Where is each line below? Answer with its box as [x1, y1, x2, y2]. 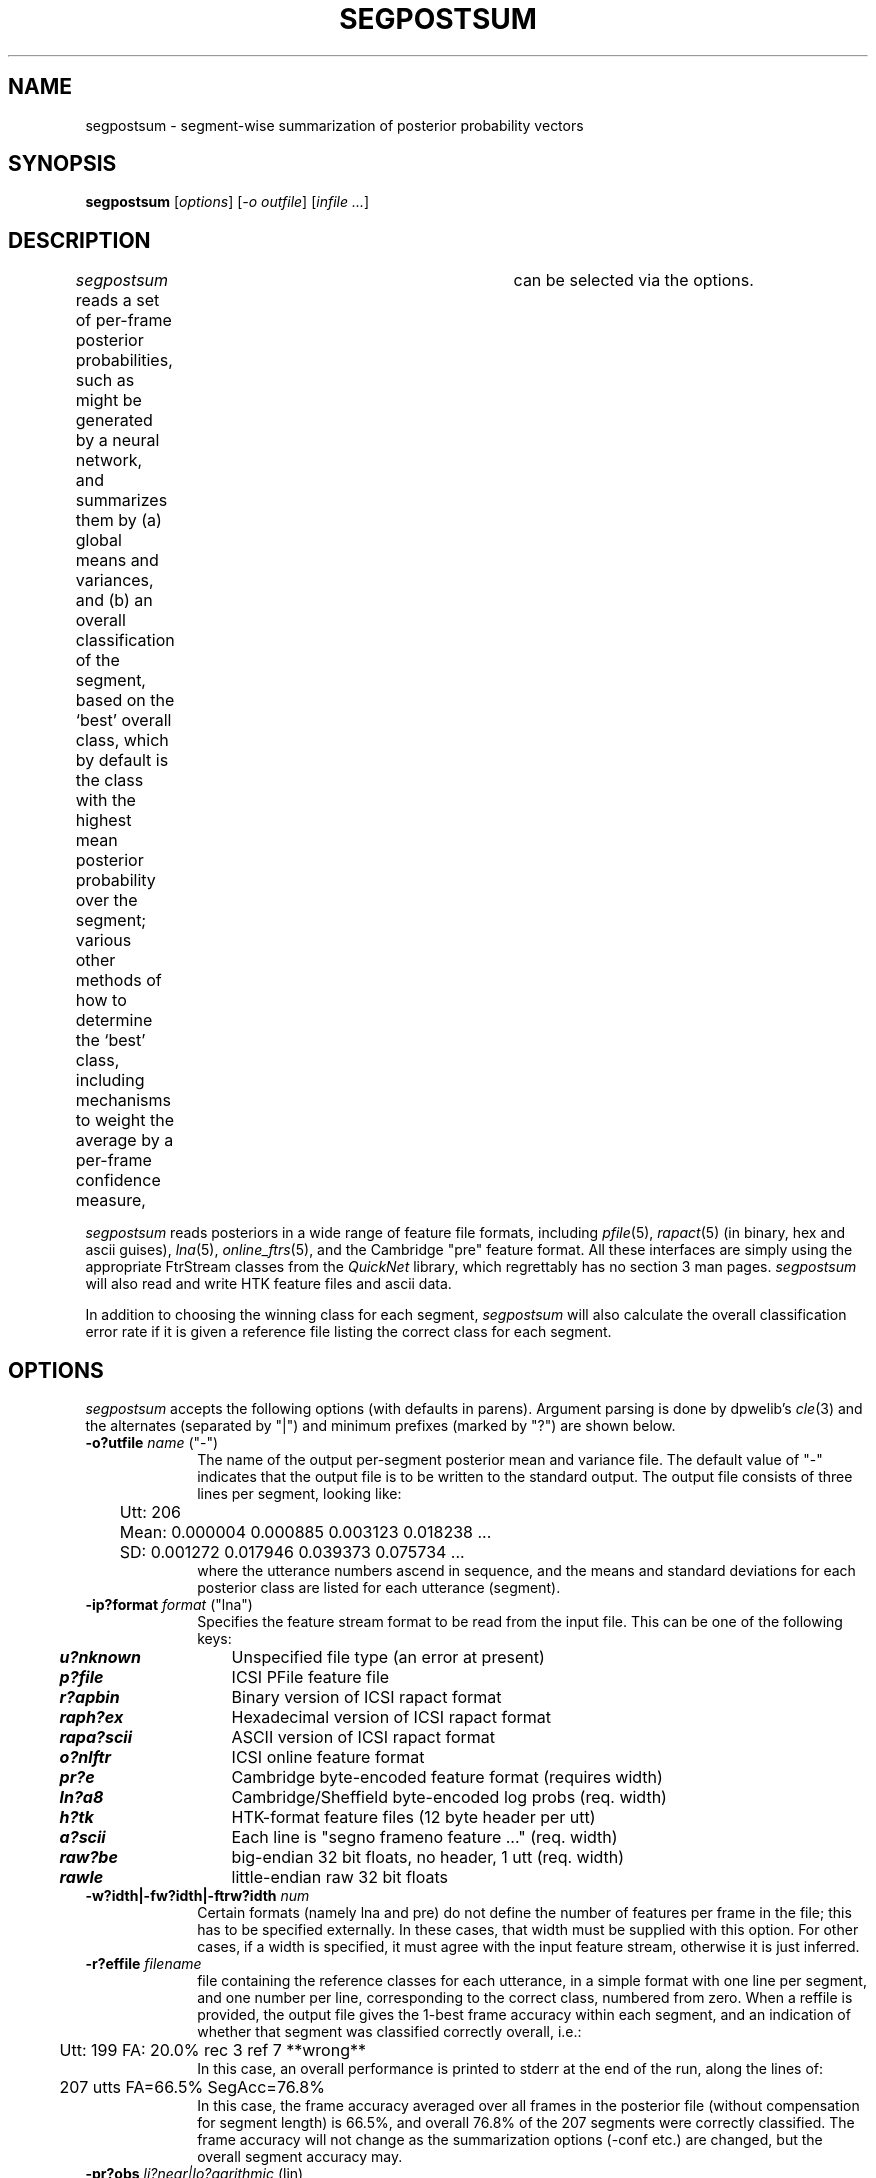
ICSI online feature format [231, 1747, 425, 1768]
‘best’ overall [75, 710, 172, 731]
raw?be [59, 1847, 118, 1868]
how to [75, 990, 127, 1011]
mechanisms [75, 1090, 171, 1111]
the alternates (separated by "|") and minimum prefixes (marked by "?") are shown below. [85, 1417, 676, 1435]
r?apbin [59, 1687, 120, 1708]
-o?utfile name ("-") [85, 1434, 219, 1452]
